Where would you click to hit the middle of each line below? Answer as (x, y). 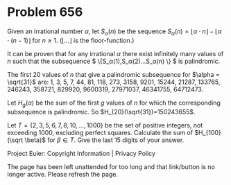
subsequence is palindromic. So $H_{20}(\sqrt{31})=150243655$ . (101, 112)
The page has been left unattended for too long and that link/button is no (111, 166)
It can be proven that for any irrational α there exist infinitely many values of (115, 53)
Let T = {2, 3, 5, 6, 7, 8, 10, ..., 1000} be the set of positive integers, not (105, 125)
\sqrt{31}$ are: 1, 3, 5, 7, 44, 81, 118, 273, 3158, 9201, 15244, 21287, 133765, (114, 82)
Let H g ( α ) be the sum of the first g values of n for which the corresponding (114, 103)
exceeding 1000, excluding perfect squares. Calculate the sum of (100, 132)
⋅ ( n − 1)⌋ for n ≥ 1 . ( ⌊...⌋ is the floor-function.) (71, 40)
